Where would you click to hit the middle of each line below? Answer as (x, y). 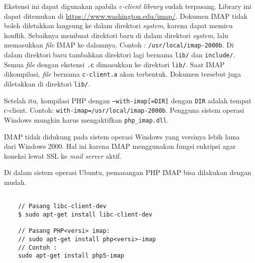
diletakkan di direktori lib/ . (47, 84)
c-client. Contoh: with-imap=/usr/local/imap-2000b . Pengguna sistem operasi (124, 110)
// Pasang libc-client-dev (62, 206)
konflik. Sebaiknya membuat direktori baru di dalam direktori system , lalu (116, 35)
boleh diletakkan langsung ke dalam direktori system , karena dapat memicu (118, 25)
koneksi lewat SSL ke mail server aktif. (63, 155)
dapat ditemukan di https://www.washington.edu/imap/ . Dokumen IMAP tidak (126, 16)
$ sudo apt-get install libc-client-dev (85, 214)
